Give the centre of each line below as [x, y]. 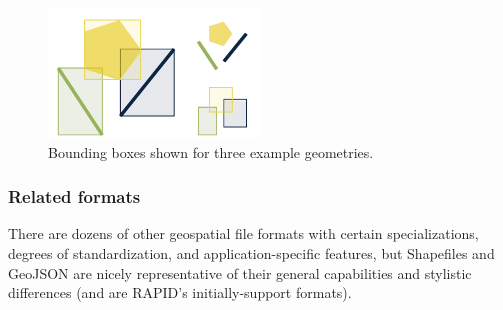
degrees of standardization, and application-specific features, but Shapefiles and [251, 252]
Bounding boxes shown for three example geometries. [211, 151]
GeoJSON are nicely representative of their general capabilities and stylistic [240, 272]
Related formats [74, 196]
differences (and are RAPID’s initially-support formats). [180, 292]
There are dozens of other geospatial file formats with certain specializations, [243, 233]
